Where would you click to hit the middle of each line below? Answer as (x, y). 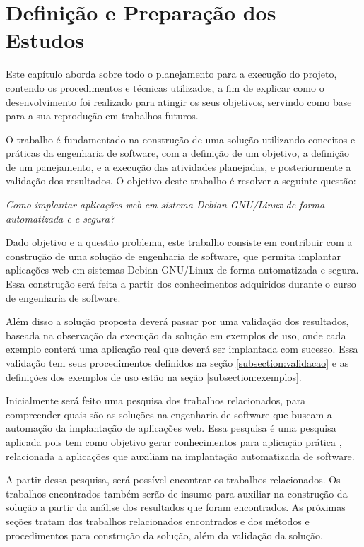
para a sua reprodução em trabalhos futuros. (102, 116)
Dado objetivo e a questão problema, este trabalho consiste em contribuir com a (179, 242)
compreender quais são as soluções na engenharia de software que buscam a (169, 414)
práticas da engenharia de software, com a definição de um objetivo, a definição (177, 153)
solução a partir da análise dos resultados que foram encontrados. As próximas (176, 507)
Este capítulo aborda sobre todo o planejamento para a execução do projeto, (171, 74)
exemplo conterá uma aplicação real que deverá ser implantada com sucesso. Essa (182, 349)
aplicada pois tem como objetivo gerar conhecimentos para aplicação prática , (174, 441)
